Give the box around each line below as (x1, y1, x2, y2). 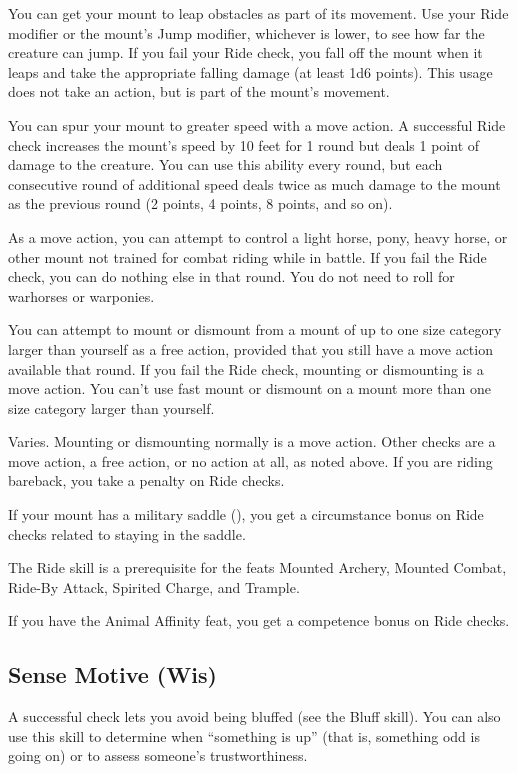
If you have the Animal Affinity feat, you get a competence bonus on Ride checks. (8, 610, 510, 631)
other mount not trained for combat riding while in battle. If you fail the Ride (8, 246, 487, 267)
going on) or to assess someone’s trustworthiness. (8, 745, 308, 766)
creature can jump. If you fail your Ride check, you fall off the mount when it (8, 42, 483, 63)
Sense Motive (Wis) (8, 659, 217, 690)
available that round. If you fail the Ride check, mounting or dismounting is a (8, 358, 484, 379)
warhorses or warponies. (8, 285, 155, 306)
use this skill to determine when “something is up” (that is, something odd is (8, 725, 480, 746)
